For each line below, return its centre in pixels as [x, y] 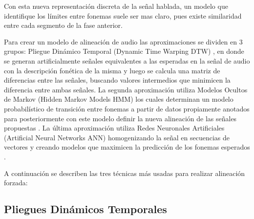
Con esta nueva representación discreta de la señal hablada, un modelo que [116, 6]
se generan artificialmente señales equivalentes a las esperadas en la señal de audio [127, 60]
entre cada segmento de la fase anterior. [63, 25]
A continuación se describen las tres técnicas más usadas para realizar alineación [125, 173]
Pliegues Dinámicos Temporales [85, 209]
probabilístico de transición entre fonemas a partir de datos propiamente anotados [127, 108]
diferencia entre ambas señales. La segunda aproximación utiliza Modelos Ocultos [126, 89]
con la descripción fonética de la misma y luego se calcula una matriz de [112, 70]
